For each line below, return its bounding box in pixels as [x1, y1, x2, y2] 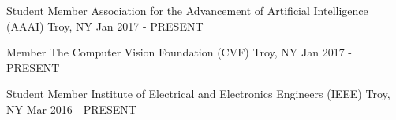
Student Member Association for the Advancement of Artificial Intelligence [6, 2, 368, 18]
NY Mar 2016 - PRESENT [6, 100, 136, 117]
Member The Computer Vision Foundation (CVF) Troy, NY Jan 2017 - [6, 44, 352, 60]
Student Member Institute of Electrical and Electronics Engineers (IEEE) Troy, [6, 85, 390, 102]
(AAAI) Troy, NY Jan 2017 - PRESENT [6, 17, 204, 34]
